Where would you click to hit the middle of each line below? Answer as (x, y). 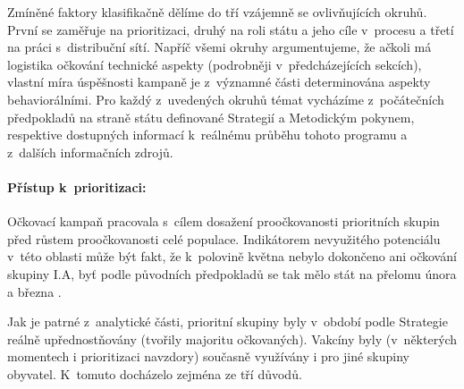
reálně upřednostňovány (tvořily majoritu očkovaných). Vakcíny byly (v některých (232, 338)
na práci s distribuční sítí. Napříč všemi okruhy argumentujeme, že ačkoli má (219, 47)
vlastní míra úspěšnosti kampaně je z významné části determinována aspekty (219, 82)
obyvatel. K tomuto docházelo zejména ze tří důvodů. (155, 373)
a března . (34, 291)
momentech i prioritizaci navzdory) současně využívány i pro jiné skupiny (208, 356)
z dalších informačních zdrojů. (90, 152)
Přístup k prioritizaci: (77, 186)
